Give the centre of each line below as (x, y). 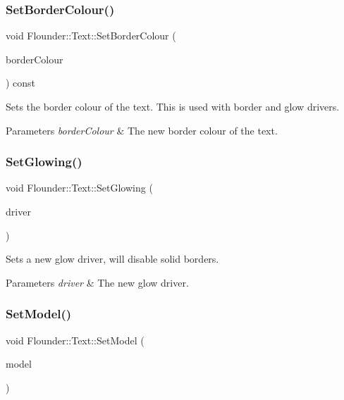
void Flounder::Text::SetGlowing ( (79, 188)
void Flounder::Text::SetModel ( (75, 340)
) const (21, 83)
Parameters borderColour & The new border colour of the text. (142, 130)
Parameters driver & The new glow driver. (97, 282)
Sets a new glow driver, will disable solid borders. (112, 259)
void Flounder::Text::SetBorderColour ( (91, 36)
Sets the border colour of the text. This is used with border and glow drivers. (173, 106)
